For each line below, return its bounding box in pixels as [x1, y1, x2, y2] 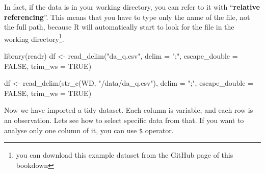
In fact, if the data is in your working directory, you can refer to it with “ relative [4, 2, 260, 12]
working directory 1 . [4, 32, 64, 44]
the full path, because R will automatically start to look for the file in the [4, 21, 234, 32]
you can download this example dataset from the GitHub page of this [16, 150, 233, 160]
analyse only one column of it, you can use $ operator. [4, 125, 174, 135]
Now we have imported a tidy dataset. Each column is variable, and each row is [4, 105, 253, 115]
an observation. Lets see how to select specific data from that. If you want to [4, 115, 244, 125]
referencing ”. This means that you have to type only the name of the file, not [4, 11, 250, 22]
